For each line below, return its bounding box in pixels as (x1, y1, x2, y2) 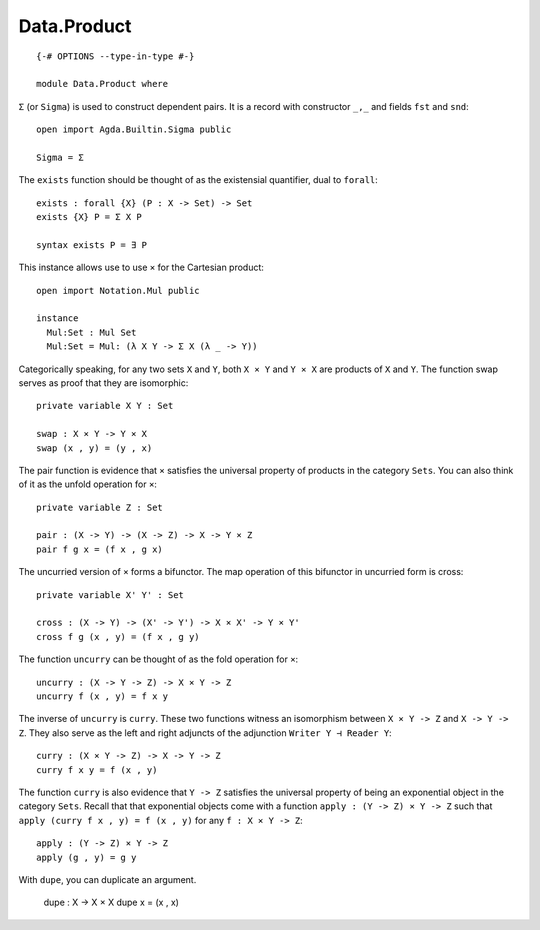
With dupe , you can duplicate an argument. (18, 873, 197, 885)
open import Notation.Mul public (36, 285, 200, 296)
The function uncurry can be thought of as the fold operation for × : (18, 653, 299, 665)
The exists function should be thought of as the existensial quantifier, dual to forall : (18, 174, 379, 186)
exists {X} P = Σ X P (36, 211, 142, 223)
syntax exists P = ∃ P (36, 239, 148, 250)
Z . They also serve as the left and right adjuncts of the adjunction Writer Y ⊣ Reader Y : (18, 726, 392, 739)
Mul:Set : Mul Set (46, 326, 137, 338)
